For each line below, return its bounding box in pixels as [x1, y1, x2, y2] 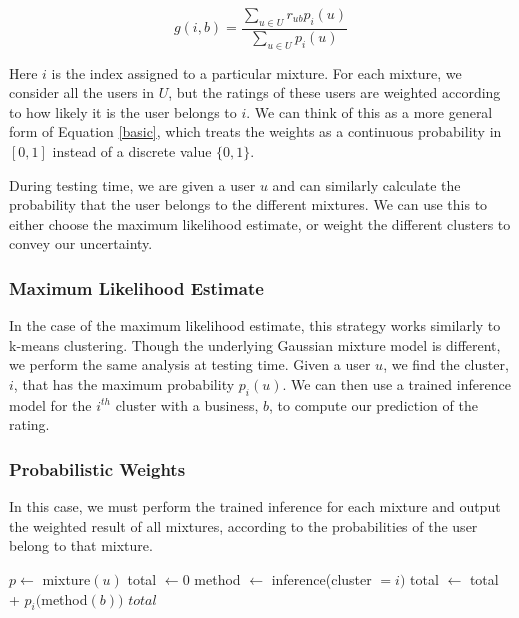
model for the [9, 394, 92, 415]
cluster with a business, [115, 394, 259, 415]
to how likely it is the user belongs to [9, 101, 237, 122]
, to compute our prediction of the [269, 394, 478, 415]
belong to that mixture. [9, 535, 153, 556]
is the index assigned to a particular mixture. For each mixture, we [51, 62, 462, 83]
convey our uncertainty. [9, 233, 153, 254]
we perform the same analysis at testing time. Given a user [9, 354, 371, 375]
